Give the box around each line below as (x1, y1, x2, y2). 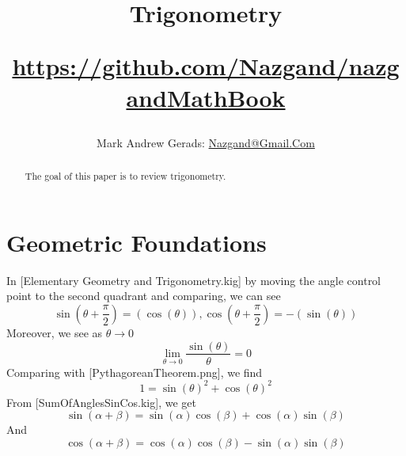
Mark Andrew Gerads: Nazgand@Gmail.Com (97, 134, 315, 150)
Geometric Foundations (6, 226, 267, 258)
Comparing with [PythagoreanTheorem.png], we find (6, 363, 263, 380)
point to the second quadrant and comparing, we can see (6, 287, 281, 304)
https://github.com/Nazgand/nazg (12, 50, 400, 82)
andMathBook (126, 81, 286, 113)
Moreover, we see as (6, 324, 103, 340)
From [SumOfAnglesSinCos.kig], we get (6, 393, 196, 410)
